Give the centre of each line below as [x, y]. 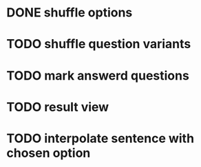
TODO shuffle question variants [99, 44]
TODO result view [58, 107]
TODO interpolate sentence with [100, 138]
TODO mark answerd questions [98, 75]
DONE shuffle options [70, 13]
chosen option [49, 153]
